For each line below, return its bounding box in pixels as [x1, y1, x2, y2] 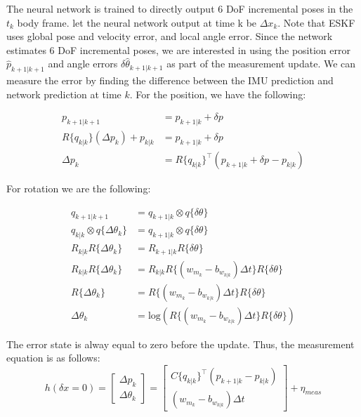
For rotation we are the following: [6, 181, 151, 196]
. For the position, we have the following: [129, 86, 306, 101]
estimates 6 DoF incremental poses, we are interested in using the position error [6, 42, 350, 57]
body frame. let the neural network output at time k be [17, 15, 257, 29]
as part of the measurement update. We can [166, 56, 356, 71]
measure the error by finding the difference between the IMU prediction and [6, 73, 334, 88]
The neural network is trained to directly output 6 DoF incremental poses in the [6, 1, 353, 15]
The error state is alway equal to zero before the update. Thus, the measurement [6, 336, 355, 351]
